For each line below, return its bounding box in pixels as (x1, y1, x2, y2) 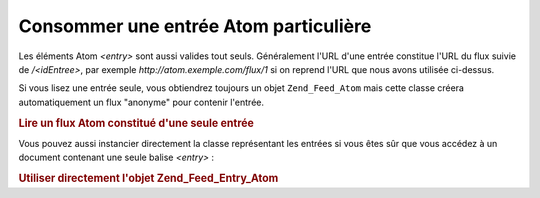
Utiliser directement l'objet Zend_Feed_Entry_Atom (18, 171, 279, 185)
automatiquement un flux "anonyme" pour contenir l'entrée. (18, 96, 265, 108)
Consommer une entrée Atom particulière (18, 15, 372, 37)
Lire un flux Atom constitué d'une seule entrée (18, 116, 255, 130)
